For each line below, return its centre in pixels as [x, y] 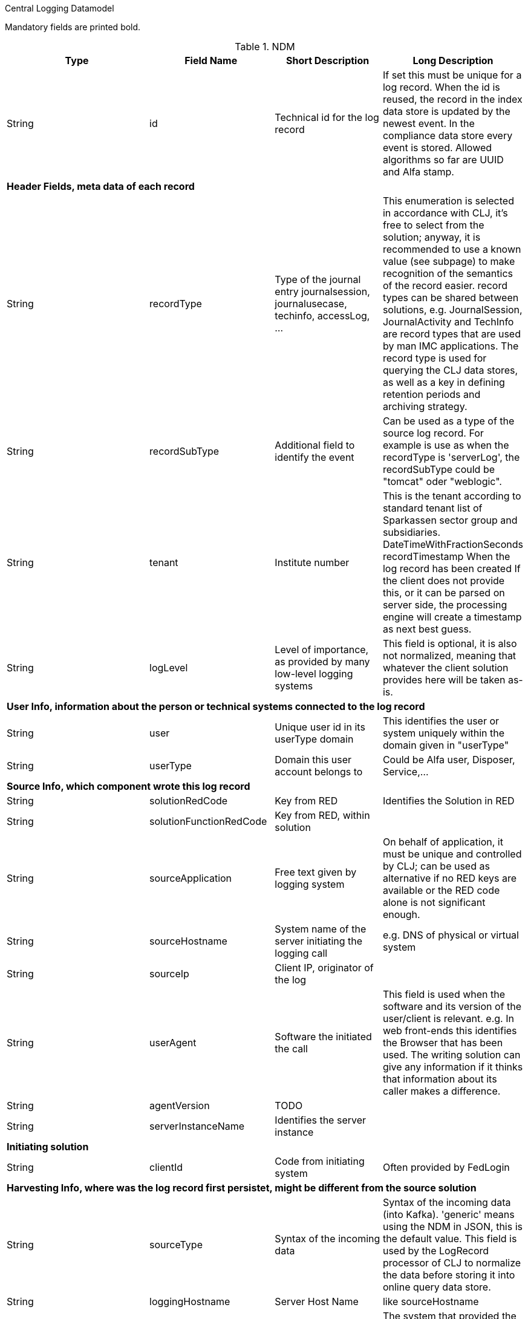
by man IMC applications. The [451, 346]
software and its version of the [452, 1006]
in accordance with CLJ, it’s [445, 213]
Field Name [211, 60]
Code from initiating [320, 1161]
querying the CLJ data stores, [450, 370]
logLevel [169, 668]
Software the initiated [323, 1037]
